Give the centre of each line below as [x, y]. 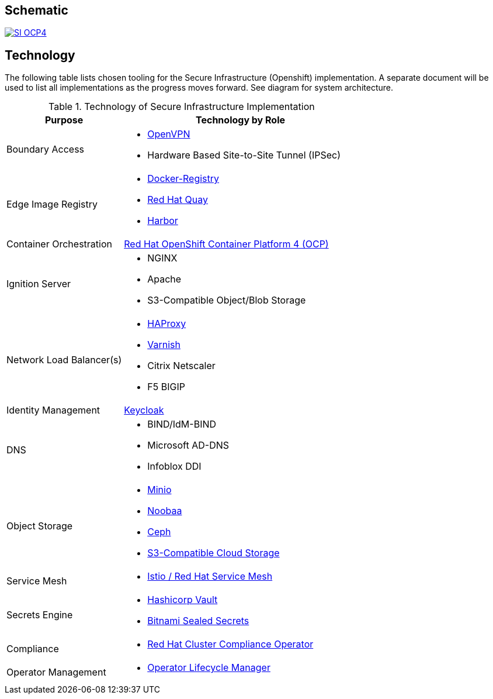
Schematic [37, 10]
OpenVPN [169, 134]
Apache [164, 279]
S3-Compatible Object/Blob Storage [227, 300]
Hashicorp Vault [183, 600]
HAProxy [167, 324]
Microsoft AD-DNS [188, 445]
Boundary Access [46, 149]
